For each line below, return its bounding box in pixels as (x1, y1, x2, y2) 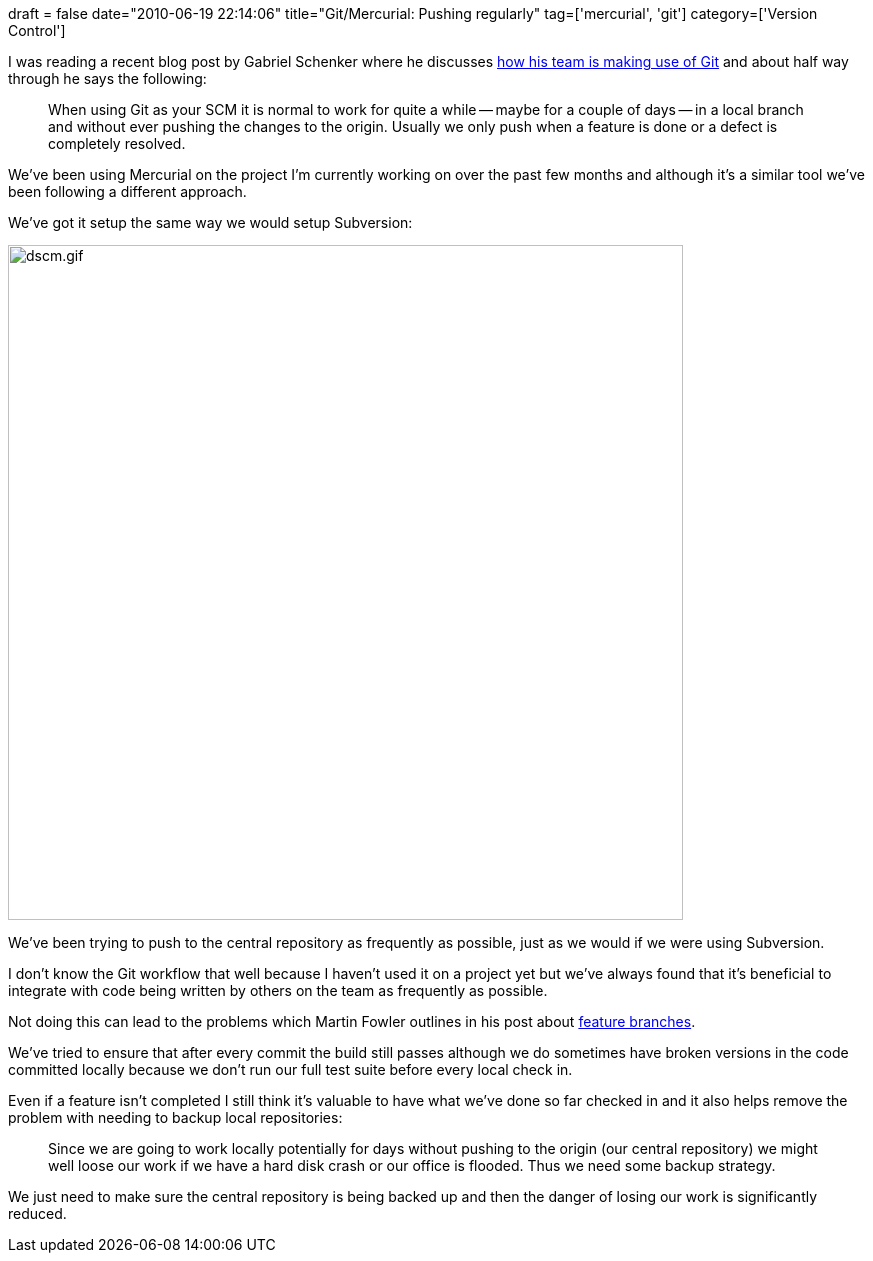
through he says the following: (8, 70, 207, 87)
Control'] (8, 22, 66, 39)
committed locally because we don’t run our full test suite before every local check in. (8, 1061, 573, 1078)
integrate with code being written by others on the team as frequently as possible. (8, 982, 548, 999)
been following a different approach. (8, 183, 247, 200)
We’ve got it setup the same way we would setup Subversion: (8, 214, 413, 231)
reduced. (8, 1205, 67, 1222)
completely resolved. (48, 135, 186, 152)
